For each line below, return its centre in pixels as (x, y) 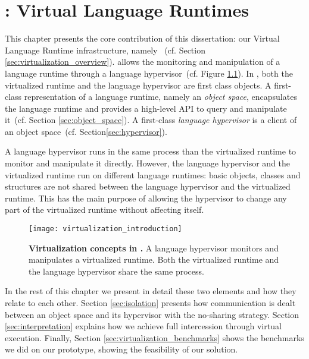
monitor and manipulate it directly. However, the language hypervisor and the (148, 163)
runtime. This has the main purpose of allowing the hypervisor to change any (146, 198)
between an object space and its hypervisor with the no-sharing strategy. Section (152, 314)
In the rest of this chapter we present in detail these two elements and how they (151, 291)
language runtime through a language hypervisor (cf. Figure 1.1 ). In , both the (149, 73)
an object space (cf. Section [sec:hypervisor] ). (86, 131)
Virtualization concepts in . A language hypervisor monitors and (154, 248)
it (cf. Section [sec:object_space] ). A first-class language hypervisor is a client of (151, 120)
